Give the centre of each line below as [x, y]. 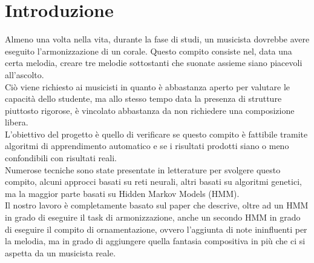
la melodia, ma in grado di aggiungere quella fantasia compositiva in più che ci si [155, 241]
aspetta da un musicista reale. [61, 252]
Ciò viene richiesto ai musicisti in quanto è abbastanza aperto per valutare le [148, 86]
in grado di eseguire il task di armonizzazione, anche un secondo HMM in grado [153, 217]
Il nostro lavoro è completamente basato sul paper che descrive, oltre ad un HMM [157, 205]
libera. [17, 122]
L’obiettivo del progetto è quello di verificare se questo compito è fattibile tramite [156, 134]
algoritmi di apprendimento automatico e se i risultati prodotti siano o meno [147, 146]
